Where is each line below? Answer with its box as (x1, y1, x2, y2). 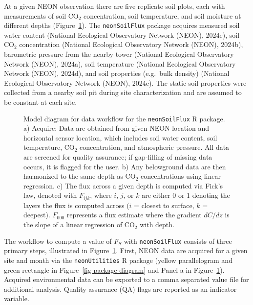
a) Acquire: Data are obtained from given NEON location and (23, 123, 210, 133)
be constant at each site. (4, 97, 77, 107)
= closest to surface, (134, 200, 194, 210)
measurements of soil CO (4, 10, 79, 21)
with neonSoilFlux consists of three (124, 235, 232, 246)
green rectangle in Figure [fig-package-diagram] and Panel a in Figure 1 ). (4, 264, 225, 275)
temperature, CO (23, 142, 75, 152)
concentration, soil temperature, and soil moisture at (84, 10, 241, 21)
